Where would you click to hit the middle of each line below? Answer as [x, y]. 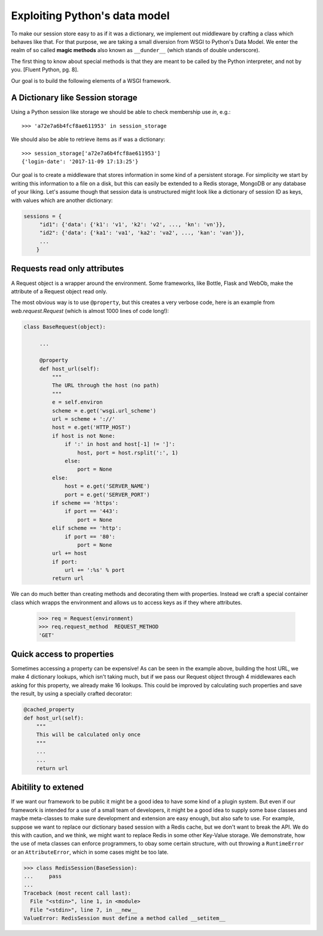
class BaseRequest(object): [65, 326]
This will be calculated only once [88, 735]
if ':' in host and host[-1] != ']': [120, 444]
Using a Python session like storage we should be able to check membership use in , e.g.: [121, 112]
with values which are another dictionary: [62, 200]
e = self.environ [77, 402]
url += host [69, 553]
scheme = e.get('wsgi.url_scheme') [104, 410]
